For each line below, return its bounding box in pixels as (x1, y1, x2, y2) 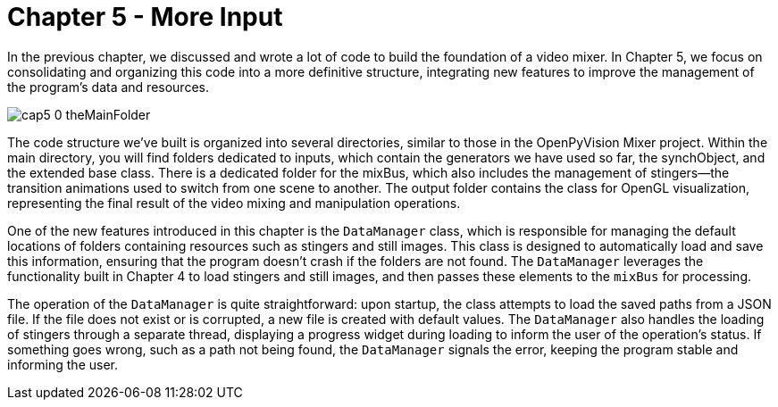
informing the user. (7, 356, 118, 372)
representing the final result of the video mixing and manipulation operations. (7, 195, 461, 211)
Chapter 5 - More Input (7, 2, 283, 32)
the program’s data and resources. (7, 79, 209, 95)
